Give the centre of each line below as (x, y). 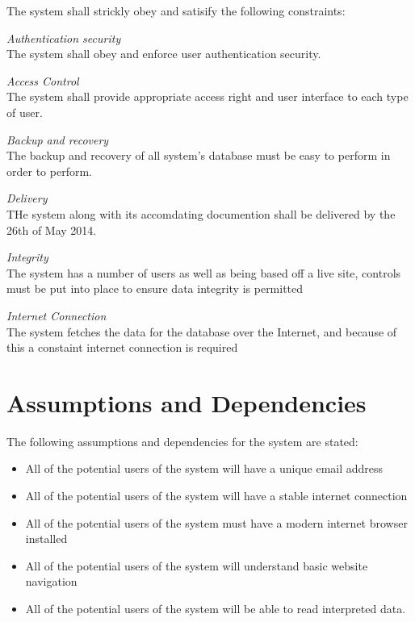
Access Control (43, 80)
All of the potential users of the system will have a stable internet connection (216, 495)
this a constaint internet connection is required (122, 347)
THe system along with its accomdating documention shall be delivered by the (201, 213)
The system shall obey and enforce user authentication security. (164, 54)
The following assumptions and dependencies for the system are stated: (182, 441)
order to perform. (49, 171)
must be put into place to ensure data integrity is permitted (155, 288)
